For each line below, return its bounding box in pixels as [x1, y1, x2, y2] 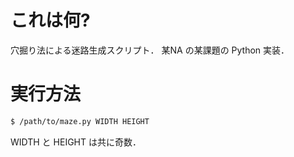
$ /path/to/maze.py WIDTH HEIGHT [10, 116, 150, 126]
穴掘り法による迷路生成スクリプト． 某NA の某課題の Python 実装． [10, 44, 290, 56]
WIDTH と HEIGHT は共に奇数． [10, 136, 142, 148]
